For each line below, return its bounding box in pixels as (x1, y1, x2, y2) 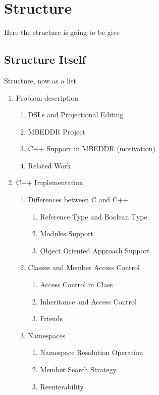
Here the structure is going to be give (4, 27, 120, 37)
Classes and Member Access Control (28, 262, 140, 273)
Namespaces (28, 330, 66, 340)
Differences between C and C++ (28, 194, 129, 205)
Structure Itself (4, 52, 86, 67)
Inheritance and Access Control (40, 296, 137, 306)
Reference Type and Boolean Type (40, 211, 147, 222)
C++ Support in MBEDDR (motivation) (28, 143, 155, 154)
